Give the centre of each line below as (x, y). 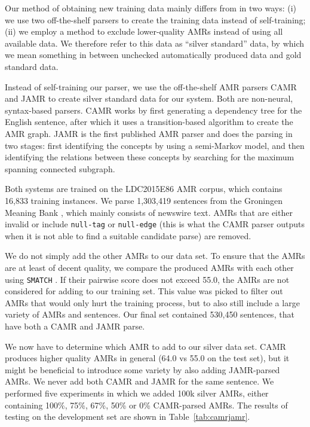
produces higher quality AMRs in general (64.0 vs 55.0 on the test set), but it (147, 358)
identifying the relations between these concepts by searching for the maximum (150, 157)
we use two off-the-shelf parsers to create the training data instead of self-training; (155, 19)
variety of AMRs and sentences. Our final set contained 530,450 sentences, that (150, 314)
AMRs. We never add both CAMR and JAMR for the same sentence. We (139, 381)
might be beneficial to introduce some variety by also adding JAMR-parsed (142, 369)
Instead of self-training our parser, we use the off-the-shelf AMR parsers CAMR (151, 86)
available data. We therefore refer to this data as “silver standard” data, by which (155, 43)
